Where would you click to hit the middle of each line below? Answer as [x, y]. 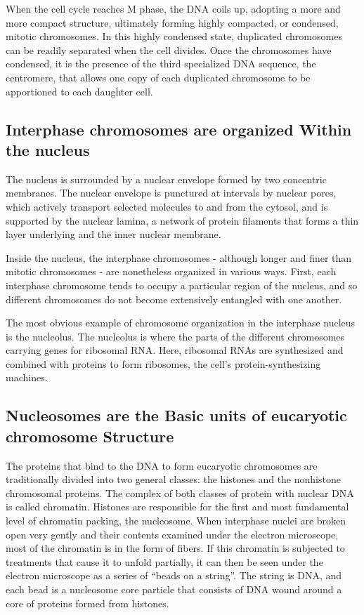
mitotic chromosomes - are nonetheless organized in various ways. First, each [171, 271]
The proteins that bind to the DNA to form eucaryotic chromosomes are [162, 465]
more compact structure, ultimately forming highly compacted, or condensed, [172, 22]
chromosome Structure [90, 436]
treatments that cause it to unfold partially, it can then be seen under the [164, 561]
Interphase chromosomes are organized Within [179, 129]
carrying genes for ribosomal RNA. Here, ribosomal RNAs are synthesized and [175, 350]
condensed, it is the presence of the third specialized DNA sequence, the [161, 64]
